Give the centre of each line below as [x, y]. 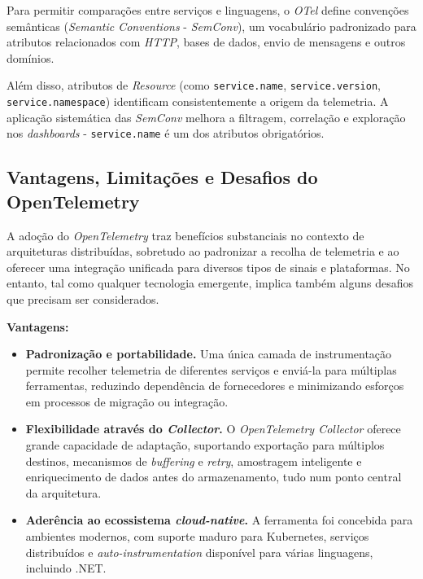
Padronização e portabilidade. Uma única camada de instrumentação [209, 354]
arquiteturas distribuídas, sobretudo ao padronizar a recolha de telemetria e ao [203, 251]
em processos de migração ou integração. [127, 401]
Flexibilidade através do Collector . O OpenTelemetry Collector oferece [213, 429]
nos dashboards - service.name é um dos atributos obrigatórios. [166, 133]
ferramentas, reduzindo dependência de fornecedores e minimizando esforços [215, 386]
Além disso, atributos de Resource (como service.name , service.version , [194, 85]
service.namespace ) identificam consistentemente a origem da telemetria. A [198, 101]
